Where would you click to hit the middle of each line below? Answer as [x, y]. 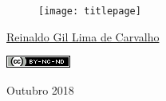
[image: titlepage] [90, 11]
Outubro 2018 [40, 89]
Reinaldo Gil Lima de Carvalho [83, 36]
